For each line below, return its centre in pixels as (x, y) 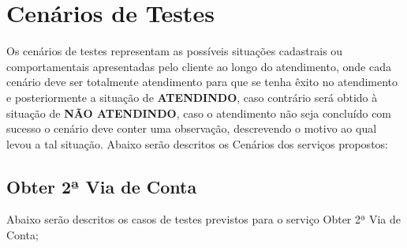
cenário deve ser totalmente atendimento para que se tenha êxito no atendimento (202, 82)
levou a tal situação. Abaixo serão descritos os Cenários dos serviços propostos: (197, 143)
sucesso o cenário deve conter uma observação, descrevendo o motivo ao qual (192, 128)
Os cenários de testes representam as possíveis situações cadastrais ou (175, 51)
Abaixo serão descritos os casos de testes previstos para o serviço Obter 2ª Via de (203, 219)
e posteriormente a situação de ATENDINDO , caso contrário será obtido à (192, 97)
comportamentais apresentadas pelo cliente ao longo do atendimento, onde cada (199, 66)
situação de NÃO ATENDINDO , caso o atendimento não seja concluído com (199, 113)
